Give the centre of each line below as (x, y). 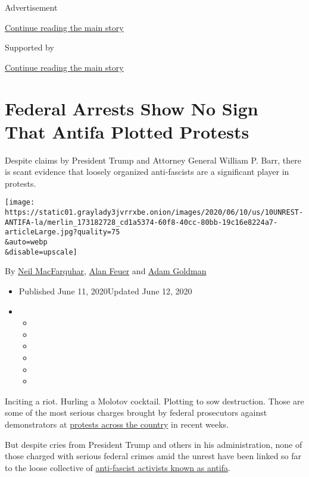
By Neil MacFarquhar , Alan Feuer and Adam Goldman (106, 271)
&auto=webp (26, 242)
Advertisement (31, 7)
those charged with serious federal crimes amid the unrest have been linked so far (153, 456)
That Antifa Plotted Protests (127, 131)
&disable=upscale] (41, 252)
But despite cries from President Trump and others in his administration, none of (154, 444)
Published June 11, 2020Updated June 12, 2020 (105, 291)
